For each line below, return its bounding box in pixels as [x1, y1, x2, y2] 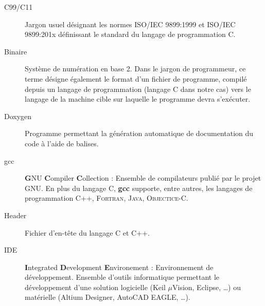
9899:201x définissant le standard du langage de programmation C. [25, 29, 236, 40]
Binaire [4, 46, 27, 56]
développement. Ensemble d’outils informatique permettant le [25, 272, 220, 282]
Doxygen [4, 110, 32, 121]
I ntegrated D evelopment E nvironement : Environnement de [25, 261, 214, 272]
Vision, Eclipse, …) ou [172, 281, 241, 292]
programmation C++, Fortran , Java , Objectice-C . [25, 193, 188, 203]
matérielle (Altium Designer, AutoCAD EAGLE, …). [25, 292, 190, 302]
